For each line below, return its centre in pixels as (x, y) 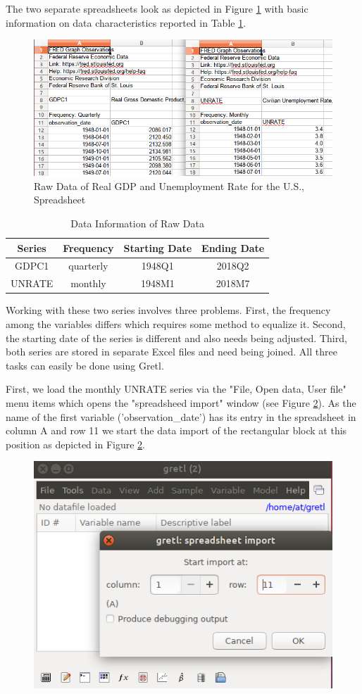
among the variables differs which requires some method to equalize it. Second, (176, 324)
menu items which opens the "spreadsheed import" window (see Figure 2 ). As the (181, 402)
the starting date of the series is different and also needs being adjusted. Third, (176, 337)
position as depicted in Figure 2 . (75, 444)
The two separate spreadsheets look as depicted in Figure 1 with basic (157, 8)
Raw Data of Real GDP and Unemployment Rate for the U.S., (169, 185)
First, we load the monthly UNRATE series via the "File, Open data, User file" (176, 389)
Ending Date (233, 247)
